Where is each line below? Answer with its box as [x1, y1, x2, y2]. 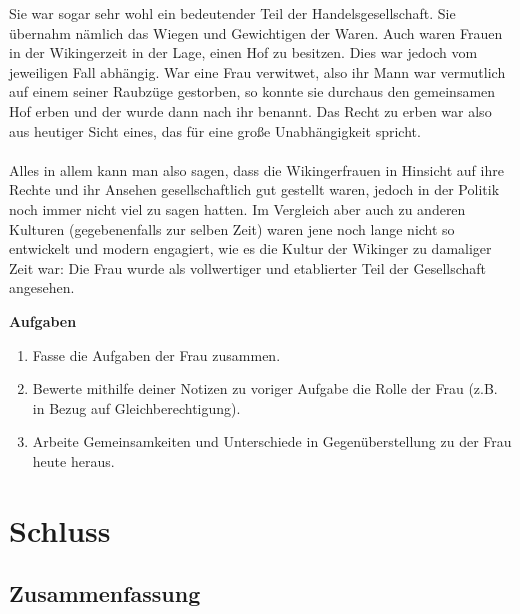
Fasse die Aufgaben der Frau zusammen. [32, 344, 281, 365]
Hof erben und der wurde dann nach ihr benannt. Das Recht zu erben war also [9, 100, 492, 121]
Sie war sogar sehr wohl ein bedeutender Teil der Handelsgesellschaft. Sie [9, 3, 456, 23]
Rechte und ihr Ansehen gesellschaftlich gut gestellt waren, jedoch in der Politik [9, 179, 500, 200]
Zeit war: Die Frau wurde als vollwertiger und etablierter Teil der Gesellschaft [9, 257, 487, 278]
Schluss [9, 509, 111, 550]
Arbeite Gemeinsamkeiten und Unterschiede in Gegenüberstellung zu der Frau [32, 431, 512, 452]
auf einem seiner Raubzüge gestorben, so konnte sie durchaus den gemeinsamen [9, 81, 496, 102]
